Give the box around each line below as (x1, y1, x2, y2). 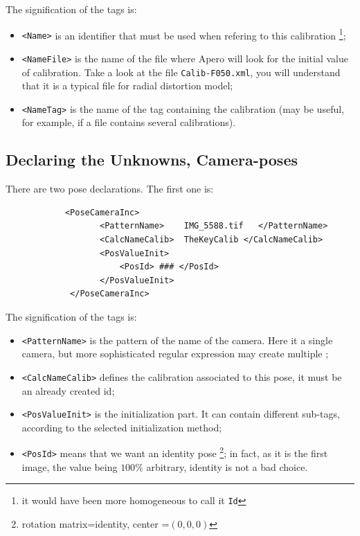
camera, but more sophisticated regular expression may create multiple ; (21, 346, 329, 361)
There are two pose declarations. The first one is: (6, 181, 214, 196)
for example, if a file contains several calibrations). (21, 115, 236, 129)
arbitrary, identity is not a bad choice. (146, 459, 308, 474)
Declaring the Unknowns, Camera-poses (6, 149, 298, 170)
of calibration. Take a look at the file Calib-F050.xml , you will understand (21, 64, 341, 79)
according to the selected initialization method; (21, 420, 222, 434)
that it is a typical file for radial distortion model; (21, 78, 233, 93)
